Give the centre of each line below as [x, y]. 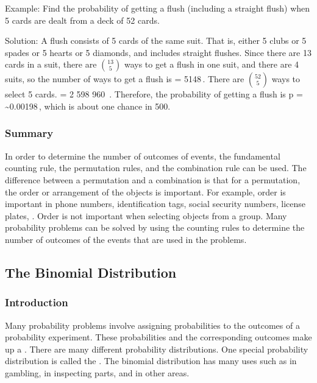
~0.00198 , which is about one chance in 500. [88, 106]
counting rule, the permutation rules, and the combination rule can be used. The [156, 168]
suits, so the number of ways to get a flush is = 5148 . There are [125, 79]
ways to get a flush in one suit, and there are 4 [212, 64]
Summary [29, 133]
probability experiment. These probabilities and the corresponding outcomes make [158, 337]
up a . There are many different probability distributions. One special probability [157, 349]
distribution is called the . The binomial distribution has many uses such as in [151, 361]
